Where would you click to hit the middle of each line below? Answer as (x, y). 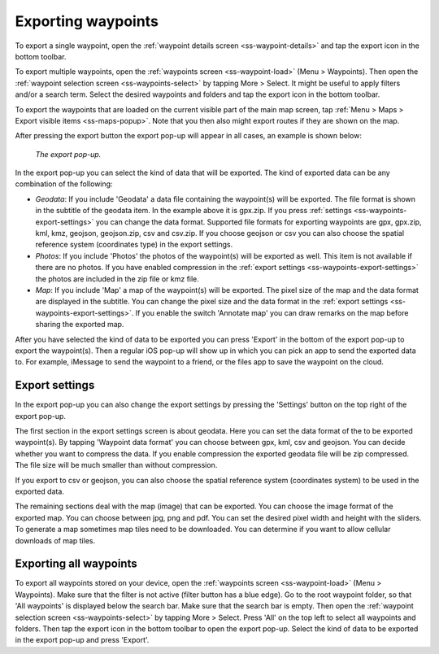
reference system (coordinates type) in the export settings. (134, 245)
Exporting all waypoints (76, 564)
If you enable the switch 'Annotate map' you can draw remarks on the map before (272, 312)
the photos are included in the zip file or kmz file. (117, 279)
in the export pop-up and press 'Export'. (82, 640)
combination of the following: (64, 184)
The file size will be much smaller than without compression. (116, 465)
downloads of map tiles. (55, 540)
